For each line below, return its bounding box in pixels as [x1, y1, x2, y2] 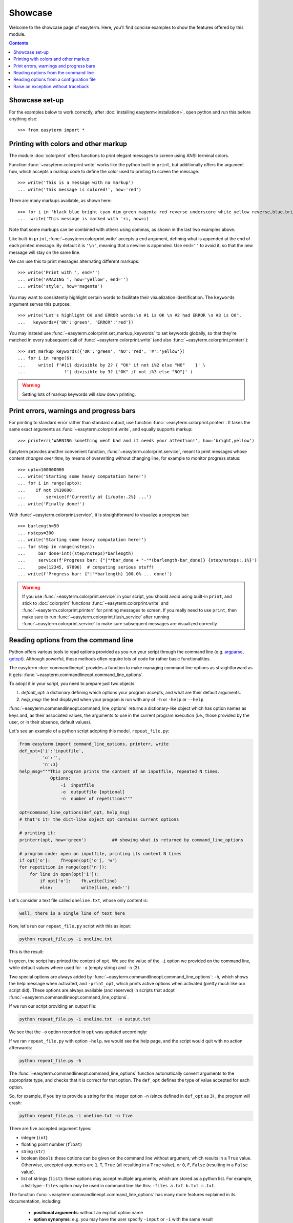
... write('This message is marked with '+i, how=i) [18, 216, 149, 221]
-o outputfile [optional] [60, 789, 126, 795]
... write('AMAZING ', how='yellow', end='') [18, 276, 129, 282]
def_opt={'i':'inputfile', [19, 748, 84, 753]
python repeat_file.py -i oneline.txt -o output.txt [19, 1017, 151, 1022]
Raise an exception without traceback [13, 83, 89, 89]
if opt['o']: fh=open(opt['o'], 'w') [19, 858, 117, 863]
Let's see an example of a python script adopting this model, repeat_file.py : [9, 728, 169, 734]
